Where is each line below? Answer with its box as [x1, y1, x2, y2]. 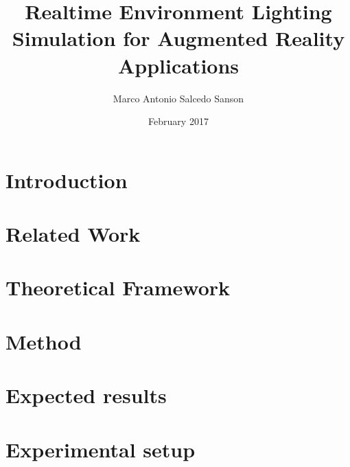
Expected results [5, 381, 167, 409]
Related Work [5, 220, 141, 248]
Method [5, 327, 82, 355]
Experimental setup [5, 435, 196, 463]
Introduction [5, 166, 128, 194]
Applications [117, 51, 240, 79]
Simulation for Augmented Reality [12, 24, 345, 52]
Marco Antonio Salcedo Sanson [113, 91, 244, 105]
